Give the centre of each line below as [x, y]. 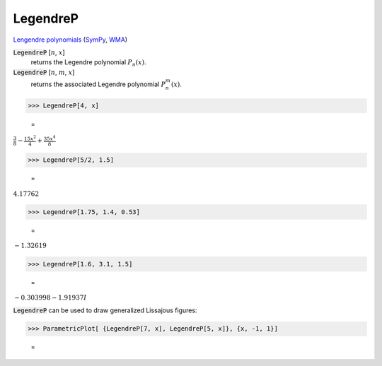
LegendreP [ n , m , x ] [44, 72]
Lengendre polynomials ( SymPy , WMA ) [70, 40]
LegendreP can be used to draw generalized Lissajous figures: [105, 310]
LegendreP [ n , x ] [39, 52]
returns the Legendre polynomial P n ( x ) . [88, 63]
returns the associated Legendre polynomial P [98, 84]
